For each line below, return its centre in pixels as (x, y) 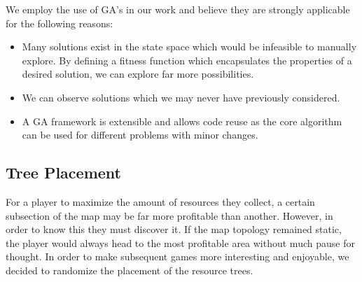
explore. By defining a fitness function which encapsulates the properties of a (187, 60)
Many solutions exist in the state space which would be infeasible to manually (189, 47)
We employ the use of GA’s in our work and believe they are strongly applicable (178, 9)
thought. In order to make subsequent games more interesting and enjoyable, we (177, 256)
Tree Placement (63, 172)
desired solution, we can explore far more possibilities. (138, 74)
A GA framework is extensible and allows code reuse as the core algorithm (182, 121)
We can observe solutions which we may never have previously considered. (181, 97)
